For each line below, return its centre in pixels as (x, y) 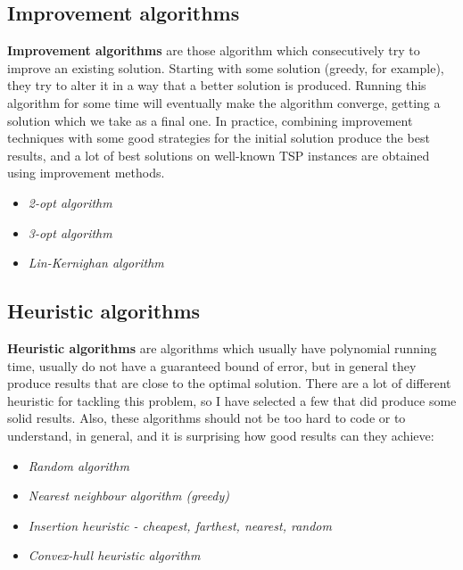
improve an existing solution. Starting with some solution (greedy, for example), (226, 67)
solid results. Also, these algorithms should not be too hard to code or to (207, 418)
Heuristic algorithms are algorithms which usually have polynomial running (222, 347)
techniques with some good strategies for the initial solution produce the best (219, 138)
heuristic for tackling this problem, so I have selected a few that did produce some (232, 400)
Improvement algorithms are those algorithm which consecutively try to (214, 50)
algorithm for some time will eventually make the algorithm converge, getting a (224, 102)
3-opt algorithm (70, 232)
